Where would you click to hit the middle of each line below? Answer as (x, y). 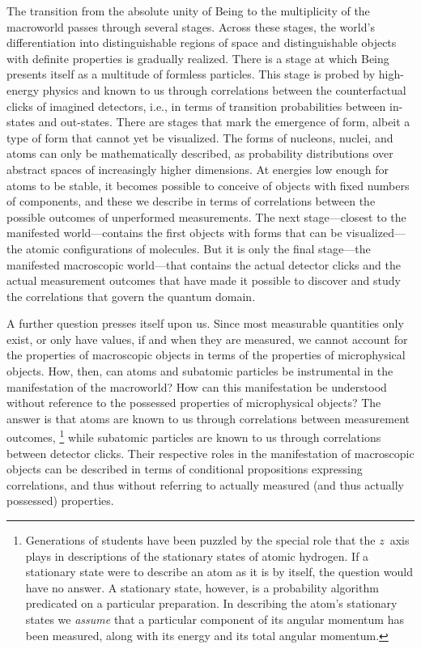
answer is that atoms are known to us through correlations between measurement (208, 418)
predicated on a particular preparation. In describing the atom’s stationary (211, 603)
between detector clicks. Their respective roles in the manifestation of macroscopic (210, 453)
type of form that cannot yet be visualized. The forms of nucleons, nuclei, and (200, 137)
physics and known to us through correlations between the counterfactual (224, 89)
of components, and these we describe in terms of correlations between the (191, 201)
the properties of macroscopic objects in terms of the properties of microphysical (206, 355)
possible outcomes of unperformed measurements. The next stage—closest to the (206, 216)
